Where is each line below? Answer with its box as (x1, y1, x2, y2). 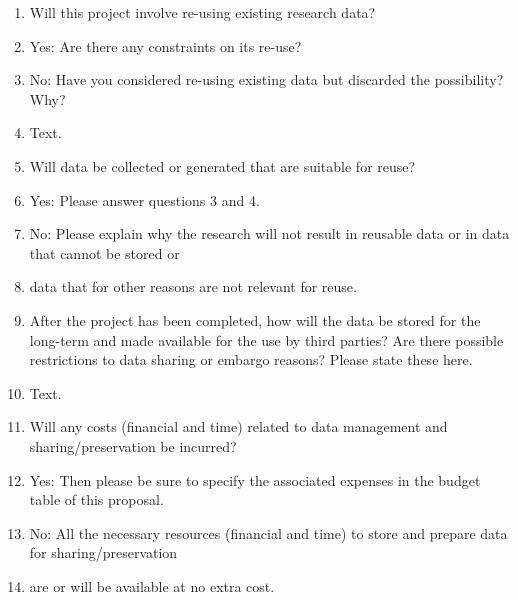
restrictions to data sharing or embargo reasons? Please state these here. (29, 349, 473, 370)
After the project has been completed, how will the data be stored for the (29, 309, 481, 330)
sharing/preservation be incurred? (29, 435, 237, 456)
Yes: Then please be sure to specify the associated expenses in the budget (29, 469, 481, 490)
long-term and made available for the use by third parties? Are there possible (29, 329, 504, 350)
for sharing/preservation (29, 542, 178, 563)
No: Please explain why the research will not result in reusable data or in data (29, 223, 510, 244)
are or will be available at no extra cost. (29, 575, 275, 596)
